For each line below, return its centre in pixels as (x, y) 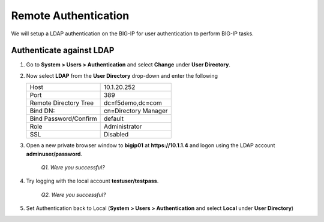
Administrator (123, 127)
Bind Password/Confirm (63, 118)
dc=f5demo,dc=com (133, 103)
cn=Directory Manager (136, 111)
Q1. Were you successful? (73, 168)
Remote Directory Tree (62, 103)
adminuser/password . (54, 154)
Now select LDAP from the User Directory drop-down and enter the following (122, 75)
